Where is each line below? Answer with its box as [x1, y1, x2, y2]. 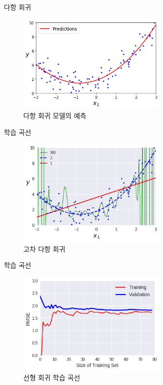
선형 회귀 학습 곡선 [23, 372, 81, 382]
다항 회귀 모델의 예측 [23, 110, 86, 121]
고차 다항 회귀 [23, 243, 65, 254]
